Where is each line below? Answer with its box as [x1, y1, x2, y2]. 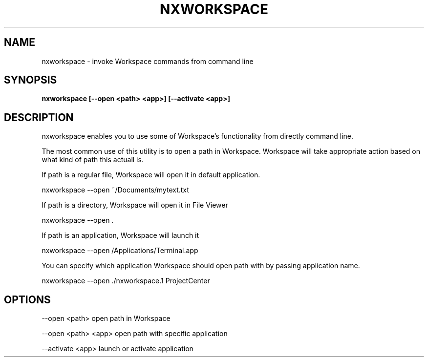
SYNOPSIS [4, 74, 57, 86]
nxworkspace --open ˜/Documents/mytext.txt [42, 186, 189, 194]
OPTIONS [4, 293, 51, 306]
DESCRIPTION [4, 111, 74, 124]
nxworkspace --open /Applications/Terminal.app [42, 246, 198, 255]
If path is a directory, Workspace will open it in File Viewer [42, 201, 228, 210]
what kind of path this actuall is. [42, 155, 144, 164]
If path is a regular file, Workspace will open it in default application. [42, 170, 260, 179]
